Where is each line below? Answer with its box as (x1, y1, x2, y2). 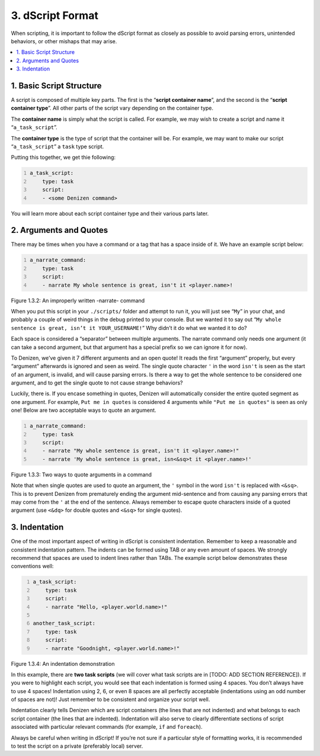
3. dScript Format (11, 9, 99, 22)
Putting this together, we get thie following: (11, 154, 116, 161)
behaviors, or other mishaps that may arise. (11, 37, 117, 44)
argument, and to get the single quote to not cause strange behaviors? (11, 379, 183, 386)
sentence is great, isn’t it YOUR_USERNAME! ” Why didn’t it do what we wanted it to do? (11, 324, 247, 331)
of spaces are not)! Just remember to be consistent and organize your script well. (11, 696, 210, 703)
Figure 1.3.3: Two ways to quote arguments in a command (11, 471, 152, 478)
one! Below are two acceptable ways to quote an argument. (11, 406, 156, 414)
